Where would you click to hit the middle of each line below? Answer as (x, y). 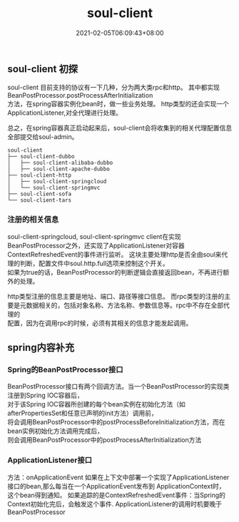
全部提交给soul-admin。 (43, 137)
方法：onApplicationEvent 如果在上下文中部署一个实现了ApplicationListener (118, 477)
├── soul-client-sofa (40, 194)
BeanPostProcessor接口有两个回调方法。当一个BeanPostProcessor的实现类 (118, 387)
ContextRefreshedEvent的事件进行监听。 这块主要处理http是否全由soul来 (115, 254)
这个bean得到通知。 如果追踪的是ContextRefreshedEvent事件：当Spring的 (117, 495)
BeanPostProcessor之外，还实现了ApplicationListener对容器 (96, 245)
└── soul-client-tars (40, 200)
